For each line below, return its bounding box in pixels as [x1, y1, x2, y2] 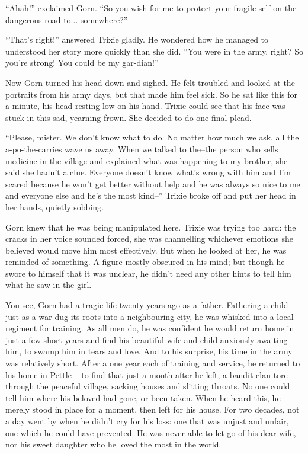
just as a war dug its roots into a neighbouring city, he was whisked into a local [5, 310, 294, 322]
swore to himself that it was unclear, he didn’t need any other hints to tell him [5, 267, 291, 279]
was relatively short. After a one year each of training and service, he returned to [5, 357, 300, 369]
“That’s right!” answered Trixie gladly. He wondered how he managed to [5, 33, 269, 46]
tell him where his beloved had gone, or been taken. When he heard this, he [5, 391, 281, 404]
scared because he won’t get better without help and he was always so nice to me [5, 177, 300, 190]
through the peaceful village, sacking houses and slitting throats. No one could [5, 380, 290, 392]
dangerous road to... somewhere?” [5, 13, 128, 25]
